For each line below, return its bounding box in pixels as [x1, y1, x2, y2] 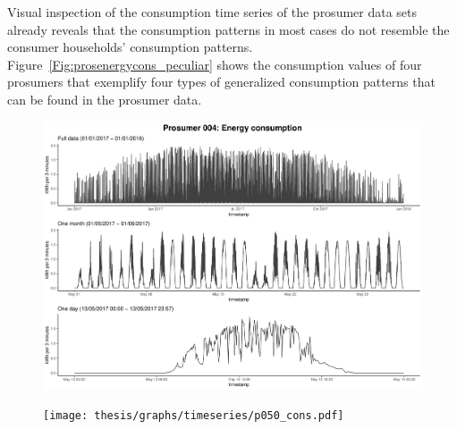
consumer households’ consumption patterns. [7, 38, 253, 56]
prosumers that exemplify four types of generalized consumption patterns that [7, 72, 436, 91]
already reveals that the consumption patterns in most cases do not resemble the [7, 20, 450, 38]
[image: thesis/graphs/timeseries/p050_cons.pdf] [43, 409, 344, 423]
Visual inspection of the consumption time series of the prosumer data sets [7, 3, 418, 21]
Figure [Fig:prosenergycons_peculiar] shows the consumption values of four [7, 55, 422, 73]
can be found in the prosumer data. [7, 89, 202, 108]
